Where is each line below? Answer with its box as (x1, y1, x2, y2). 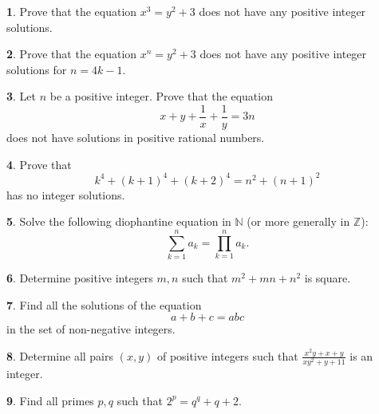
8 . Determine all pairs (6, 347, 114, 364)
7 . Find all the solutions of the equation (6, 296, 202, 313)
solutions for (6, 61, 67, 77)
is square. (304, 270, 351, 286)
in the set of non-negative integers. (6, 321, 176, 337)
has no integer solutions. (6, 186, 125, 203)
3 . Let (6, 88, 37, 104)
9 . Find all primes (6, 392, 94, 408)
